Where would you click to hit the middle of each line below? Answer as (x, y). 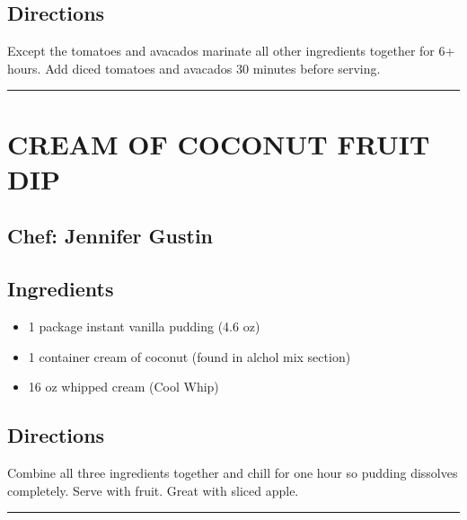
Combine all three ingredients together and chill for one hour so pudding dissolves (233, 472)
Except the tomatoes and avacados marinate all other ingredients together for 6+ (231, 51)
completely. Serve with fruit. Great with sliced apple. (153, 490)
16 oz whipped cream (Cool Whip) (123, 387)
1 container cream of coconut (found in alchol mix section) (189, 356)
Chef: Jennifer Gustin (110, 236)
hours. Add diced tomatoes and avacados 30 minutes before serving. (194, 68)
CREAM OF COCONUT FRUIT (219, 143)
